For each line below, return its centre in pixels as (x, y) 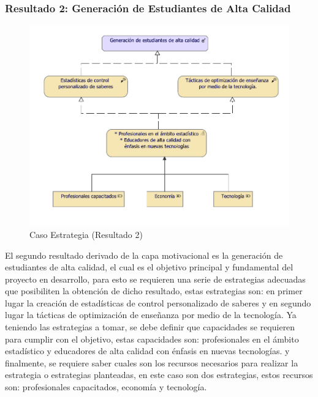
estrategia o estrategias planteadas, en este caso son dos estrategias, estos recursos (159, 375)
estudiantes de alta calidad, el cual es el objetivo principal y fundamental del (149, 267)
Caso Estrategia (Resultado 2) (86, 234)
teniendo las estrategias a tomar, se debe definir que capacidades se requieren (150, 327)
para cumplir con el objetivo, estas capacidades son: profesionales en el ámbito (152, 339)
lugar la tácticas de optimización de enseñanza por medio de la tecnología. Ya (151, 315)
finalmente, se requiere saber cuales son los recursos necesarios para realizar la (152, 362)
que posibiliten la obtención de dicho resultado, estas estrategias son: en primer (154, 291)
